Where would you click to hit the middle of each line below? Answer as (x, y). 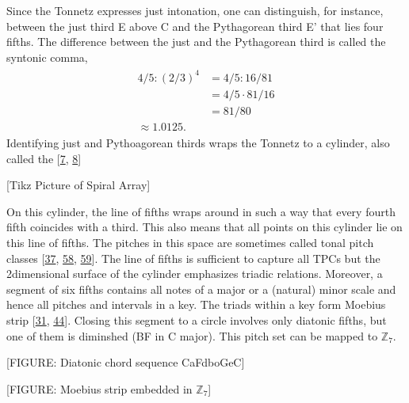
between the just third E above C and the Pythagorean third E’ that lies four (195, 26)
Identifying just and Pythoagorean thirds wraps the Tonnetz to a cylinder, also (198, 143)
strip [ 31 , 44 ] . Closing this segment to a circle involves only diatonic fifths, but (197, 319)
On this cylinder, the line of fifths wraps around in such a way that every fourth (201, 211)
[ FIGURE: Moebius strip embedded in (99, 388)
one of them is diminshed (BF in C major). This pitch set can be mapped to (192, 335)
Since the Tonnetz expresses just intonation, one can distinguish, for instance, (195, 10)
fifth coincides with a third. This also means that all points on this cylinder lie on (204, 227)
